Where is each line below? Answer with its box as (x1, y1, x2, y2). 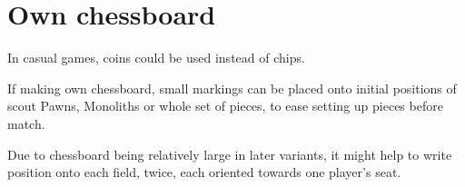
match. (7, 113, 45, 133)
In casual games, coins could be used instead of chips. (7, 48, 305, 67)
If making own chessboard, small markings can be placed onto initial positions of (7, 78, 457, 97)
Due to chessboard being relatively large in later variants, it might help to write (7, 144, 452, 163)
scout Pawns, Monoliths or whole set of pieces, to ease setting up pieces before (7, 96, 443, 115)
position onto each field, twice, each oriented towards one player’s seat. (7, 162, 401, 182)
